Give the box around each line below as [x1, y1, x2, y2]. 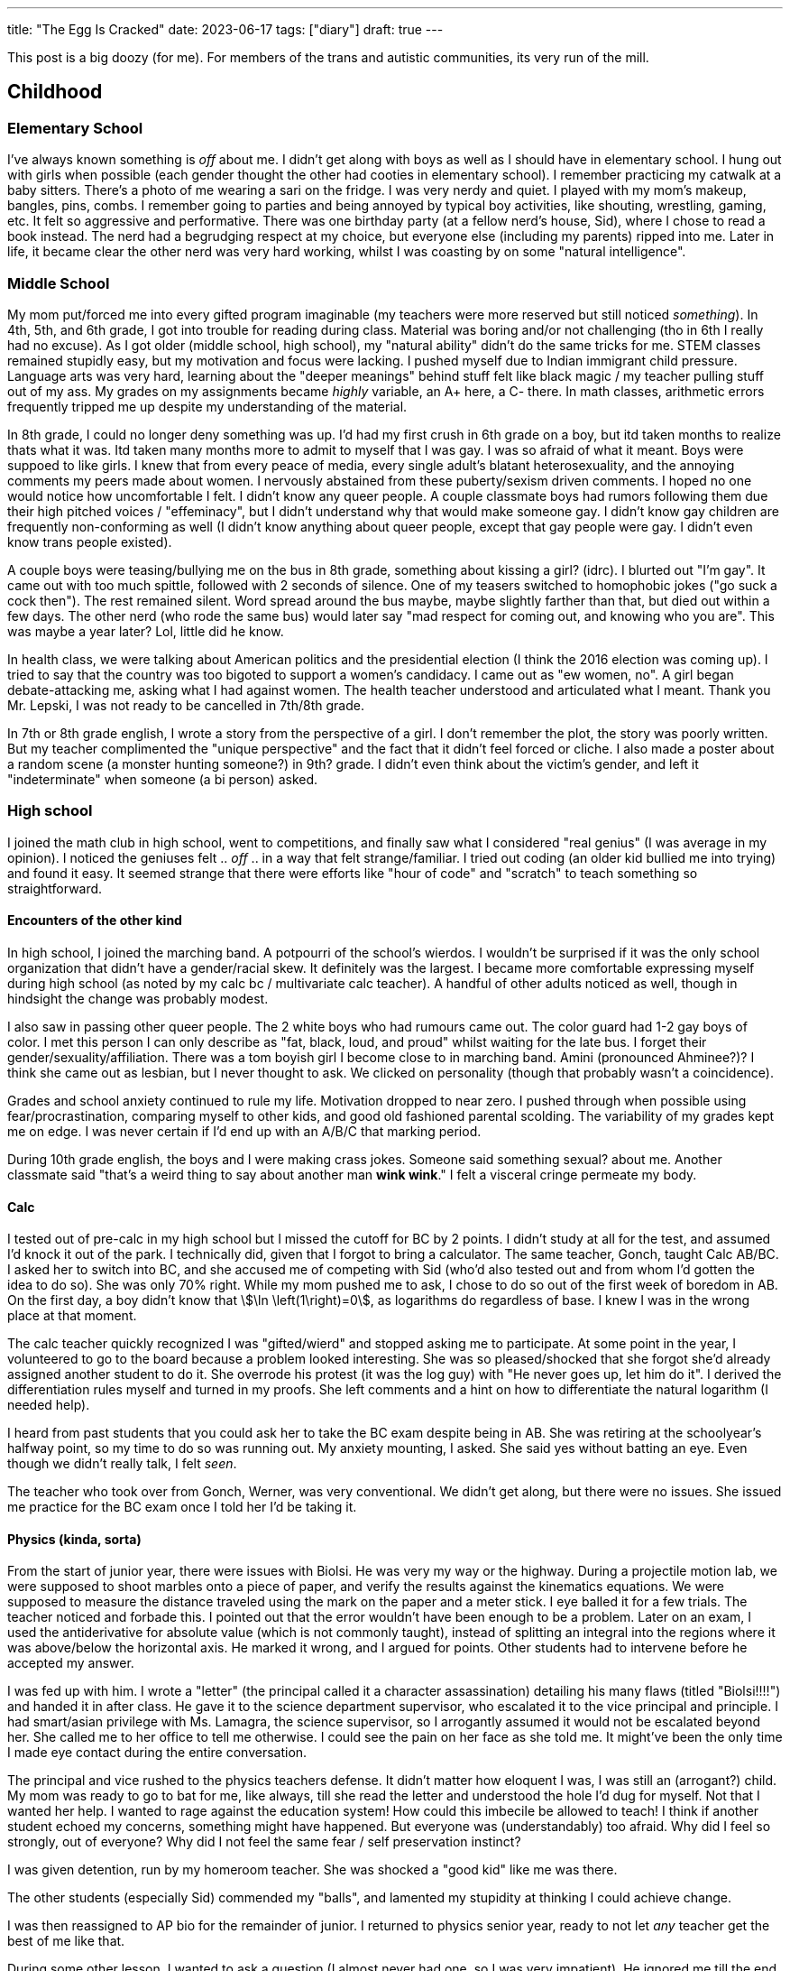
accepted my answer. [7, 1655, 134, 1671]
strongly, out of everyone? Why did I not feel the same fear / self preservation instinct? [7, 1834, 521, 1850]
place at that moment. [7, 1308, 137, 1324]
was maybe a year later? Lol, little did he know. [7, 623, 284, 639]
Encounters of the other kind [7, 912, 182, 929]
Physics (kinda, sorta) [7, 1531, 142, 1547]
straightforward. [7, 880, 103, 896]
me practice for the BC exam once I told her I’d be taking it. [7, 1499, 357, 1515]
